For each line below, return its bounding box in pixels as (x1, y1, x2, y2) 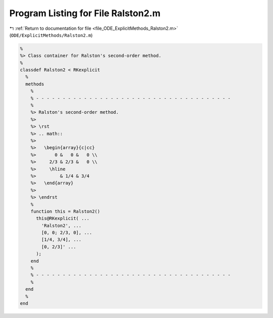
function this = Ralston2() (30, 208, 101, 214)
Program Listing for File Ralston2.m (9, 8, 161, 19)
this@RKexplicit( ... (36, 215, 89, 221)
